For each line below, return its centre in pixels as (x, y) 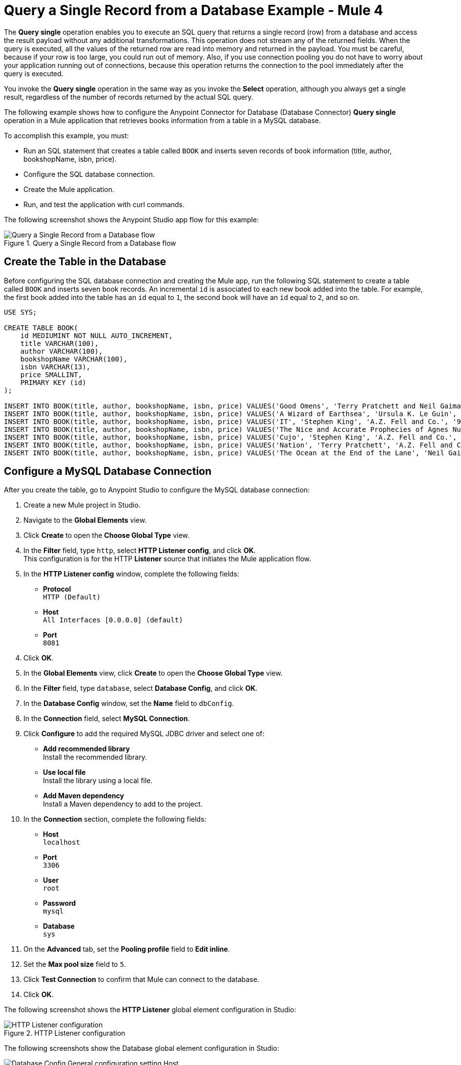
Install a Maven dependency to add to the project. (123, 804)
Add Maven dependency (84, 796)
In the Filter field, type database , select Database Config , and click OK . (141, 688)
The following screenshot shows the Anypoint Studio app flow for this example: (131, 219)
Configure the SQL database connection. (89, 174)
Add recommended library (86, 749)
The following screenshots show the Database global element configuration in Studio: (142, 1048)
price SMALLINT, (51, 374)
